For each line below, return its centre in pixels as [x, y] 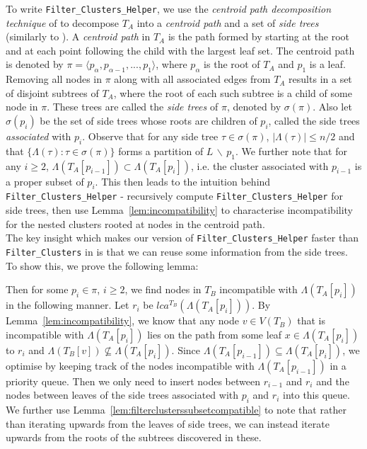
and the [333, 381]
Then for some [37, 289]
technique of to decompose [63, 22]
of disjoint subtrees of [52, 92]
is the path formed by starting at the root [259, 36]
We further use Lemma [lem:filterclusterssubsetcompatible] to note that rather [176, 410]
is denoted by [35, 64]
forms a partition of [161, 150]
